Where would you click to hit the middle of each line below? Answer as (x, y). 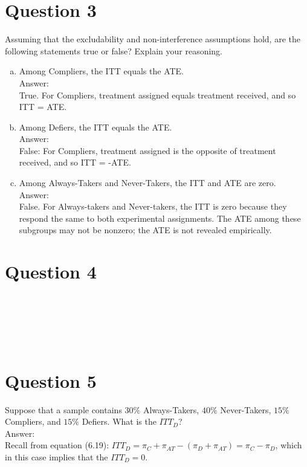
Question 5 (51, 380)
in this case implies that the (57, 456)
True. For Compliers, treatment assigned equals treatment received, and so (157, 95)
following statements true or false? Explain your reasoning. (114, 50)
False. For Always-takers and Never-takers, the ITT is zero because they (153, 206)
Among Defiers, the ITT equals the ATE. (95, 127)
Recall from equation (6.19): (57, 445)
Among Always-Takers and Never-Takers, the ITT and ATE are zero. (147, 183)
